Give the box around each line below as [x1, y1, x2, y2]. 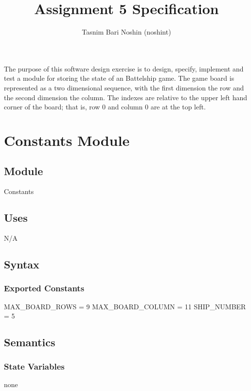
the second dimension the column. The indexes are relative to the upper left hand [4, 92, 248, 102]
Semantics [4, 335, 55, 350]
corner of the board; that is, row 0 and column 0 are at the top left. [4, 102, 206, 112]
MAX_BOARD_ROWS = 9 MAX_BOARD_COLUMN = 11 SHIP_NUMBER [4, 301, 246, 311]
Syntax [4, 257, 39, 272]
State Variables [4, 360, 65, 372]
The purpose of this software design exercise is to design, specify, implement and [4, 63, 244, 73]
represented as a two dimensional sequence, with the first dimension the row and [4, 82, 244, 92]
